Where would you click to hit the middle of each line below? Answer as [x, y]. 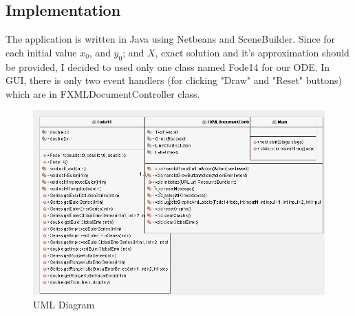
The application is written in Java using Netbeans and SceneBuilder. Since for [171, 39]
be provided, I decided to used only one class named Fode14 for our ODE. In [168, 66]
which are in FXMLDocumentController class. [103, 93]
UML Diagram [64, 305]
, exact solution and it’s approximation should [252, 52]
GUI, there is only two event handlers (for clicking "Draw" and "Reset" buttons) [174, 80]
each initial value [41, 52]
